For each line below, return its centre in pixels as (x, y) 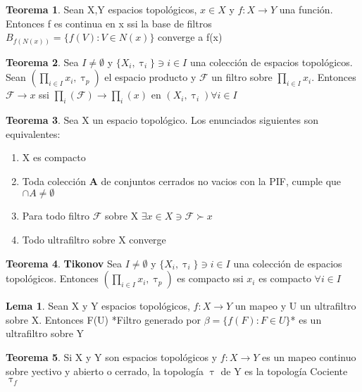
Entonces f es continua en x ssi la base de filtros (109, 23)
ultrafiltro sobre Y (45, 333)
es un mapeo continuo (309, 357)
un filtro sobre (242, 77)
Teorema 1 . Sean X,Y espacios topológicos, (101, 9)
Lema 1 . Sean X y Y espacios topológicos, (98, 306)
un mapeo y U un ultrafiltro (295, 306)
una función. (306, 9)
